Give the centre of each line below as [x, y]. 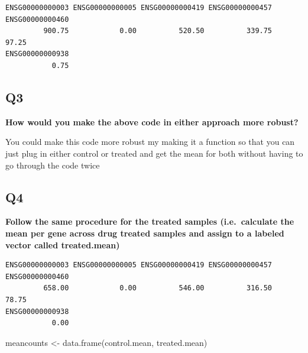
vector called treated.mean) [63, 244]
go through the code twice [53, 165]
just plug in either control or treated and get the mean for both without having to [154, 153]
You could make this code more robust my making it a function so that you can [150, 142]
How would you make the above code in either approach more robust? [152, 122]
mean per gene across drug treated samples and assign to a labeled [145, 233]
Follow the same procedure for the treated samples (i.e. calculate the [150, 221]
